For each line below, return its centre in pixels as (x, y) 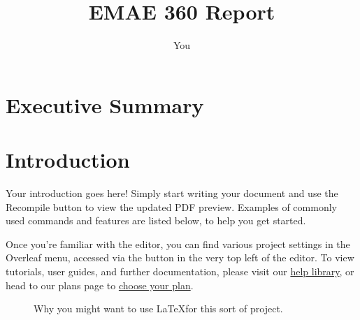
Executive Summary (105, 104)
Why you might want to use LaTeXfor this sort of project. (158, 308)
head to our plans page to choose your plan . (100, 285)
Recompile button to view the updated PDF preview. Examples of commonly (171, 206)
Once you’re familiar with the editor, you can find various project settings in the (178, 243)
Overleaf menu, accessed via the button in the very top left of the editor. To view (180, 257)
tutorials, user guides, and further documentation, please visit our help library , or (180, 271)
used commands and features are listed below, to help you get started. (156, 220)
